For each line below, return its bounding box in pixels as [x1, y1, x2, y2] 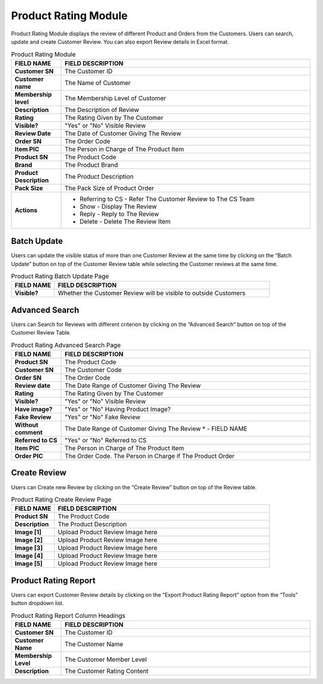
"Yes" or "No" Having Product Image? [65, 405, 171, 414]
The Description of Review [65, 106, 139, 114]
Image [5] [14, 559, 43, 568]
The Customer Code [65, 366, 122, 374]
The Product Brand [65, 161, 118, 169]
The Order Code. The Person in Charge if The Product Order [65, 452, 235, 460]
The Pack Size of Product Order [65, 183, 154, 192]
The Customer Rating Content [65, 667, 149, 675]
